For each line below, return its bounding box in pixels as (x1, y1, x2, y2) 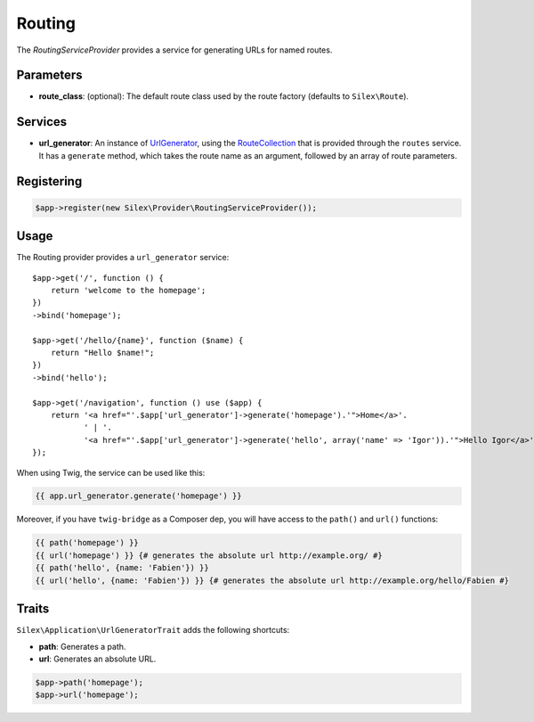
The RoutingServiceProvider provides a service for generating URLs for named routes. (16, 45, 333, 55)
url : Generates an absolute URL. (38, 653, 157, 664)
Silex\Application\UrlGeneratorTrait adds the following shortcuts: (16, 625, 290, 636)
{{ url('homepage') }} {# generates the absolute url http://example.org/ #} (35, 550, 383, 561)
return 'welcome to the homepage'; (50, 285, 206, 296)
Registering (16, 174, 83, 189)
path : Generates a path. (38, 641, 126, 652)
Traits (16, 602, 50, 617)
